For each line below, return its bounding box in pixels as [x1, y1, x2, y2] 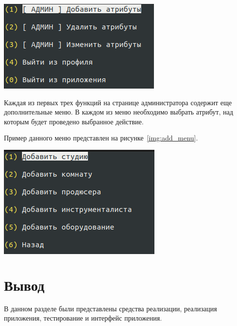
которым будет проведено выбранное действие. [4, 116, 144, 126]
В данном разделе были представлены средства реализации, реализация [4, 303, 217, 313]
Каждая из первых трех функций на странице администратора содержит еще [4, 97, 232, 107]
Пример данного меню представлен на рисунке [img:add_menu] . [4, 133, 198, 143]
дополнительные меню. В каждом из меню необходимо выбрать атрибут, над [4, 107, 234, 117]
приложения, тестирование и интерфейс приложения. [4, 313, 162, 323]
